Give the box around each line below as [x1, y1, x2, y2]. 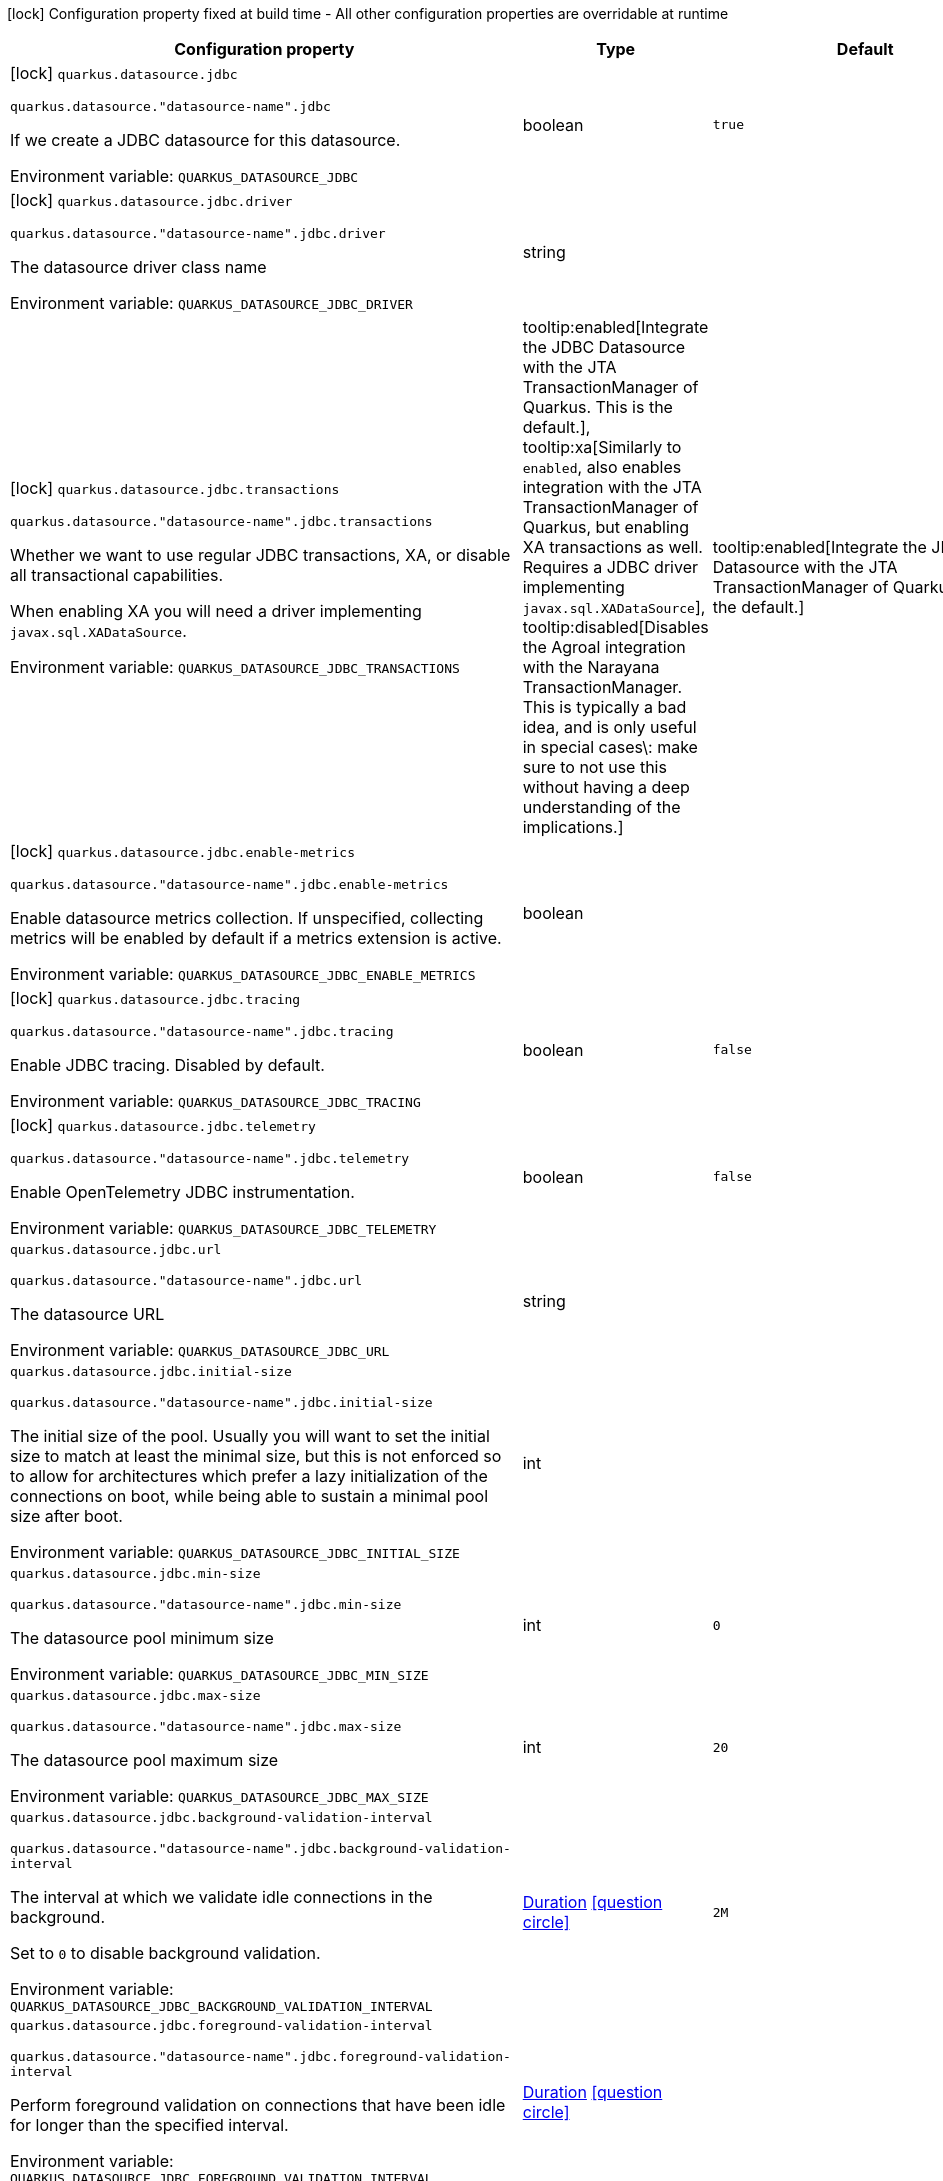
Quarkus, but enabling [522, 517, 690, 537]
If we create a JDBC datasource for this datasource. [10, 130, 401, 150]
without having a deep [522, 777, 690, 797]
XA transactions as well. [522, 537, 703, 557]
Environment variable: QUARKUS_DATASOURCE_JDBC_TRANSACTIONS [10, 656, 460, 677]
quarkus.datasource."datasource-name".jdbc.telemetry [10, 1151, 410, 1166]
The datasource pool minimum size [10, 1628, 274, 1648]
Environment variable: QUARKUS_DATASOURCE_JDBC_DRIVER [10, 293, 413, 313]
